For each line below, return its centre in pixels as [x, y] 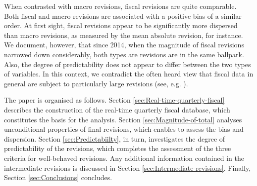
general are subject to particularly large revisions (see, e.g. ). [96, 83]
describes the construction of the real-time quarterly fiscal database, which [117, 109]
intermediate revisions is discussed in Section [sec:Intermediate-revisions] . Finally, [128, 167]
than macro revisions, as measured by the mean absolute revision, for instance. [124, 35]
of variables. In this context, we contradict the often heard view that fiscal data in [129, 74]
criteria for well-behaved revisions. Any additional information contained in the [124, 158]
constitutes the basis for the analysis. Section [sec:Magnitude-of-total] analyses [123, 119]
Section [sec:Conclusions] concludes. [58, 177]
